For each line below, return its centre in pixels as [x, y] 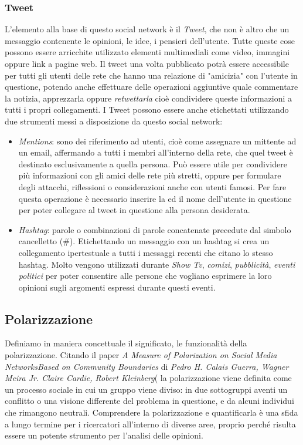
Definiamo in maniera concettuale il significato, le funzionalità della [126, 343]
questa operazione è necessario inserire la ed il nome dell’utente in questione [155, 198]
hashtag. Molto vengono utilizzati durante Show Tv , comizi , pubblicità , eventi [157, 264]
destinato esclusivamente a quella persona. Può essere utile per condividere [153, 163]
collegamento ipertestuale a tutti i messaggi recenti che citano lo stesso [146, 252]
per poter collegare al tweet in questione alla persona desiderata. [134, 210]
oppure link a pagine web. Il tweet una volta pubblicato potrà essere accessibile [147, 63]
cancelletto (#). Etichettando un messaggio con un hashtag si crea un [144, 241]
